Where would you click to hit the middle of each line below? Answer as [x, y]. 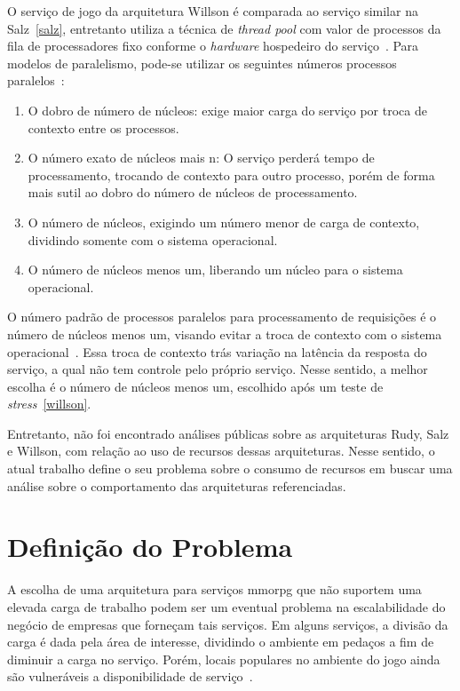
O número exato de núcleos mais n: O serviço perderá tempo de [201, 158]
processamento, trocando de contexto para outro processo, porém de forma [231, 175]
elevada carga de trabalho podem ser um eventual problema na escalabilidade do [226, 606]
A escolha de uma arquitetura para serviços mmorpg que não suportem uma [214, 589]
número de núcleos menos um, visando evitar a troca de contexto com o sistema [225, 334]
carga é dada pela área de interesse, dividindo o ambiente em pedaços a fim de [221, 642]
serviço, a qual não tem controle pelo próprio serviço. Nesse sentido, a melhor [218, 369]
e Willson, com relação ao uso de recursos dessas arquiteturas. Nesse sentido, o [221, 451]
